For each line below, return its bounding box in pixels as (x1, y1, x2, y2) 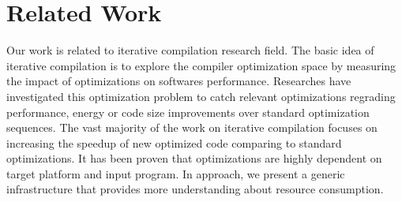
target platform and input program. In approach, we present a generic (6, 165, 345, 181)
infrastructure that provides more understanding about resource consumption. (6, 181, 384, 197)
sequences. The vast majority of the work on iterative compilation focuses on (6, 119, 378, 136)
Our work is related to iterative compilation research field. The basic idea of (6, 42, 374, 58)
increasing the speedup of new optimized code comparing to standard (6, 134, 342, 151)
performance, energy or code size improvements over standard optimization (6, 103, 370, 120)
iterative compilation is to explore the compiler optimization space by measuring (6, 57, 396, 73)
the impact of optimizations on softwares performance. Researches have (6, 73, 351, 89)
